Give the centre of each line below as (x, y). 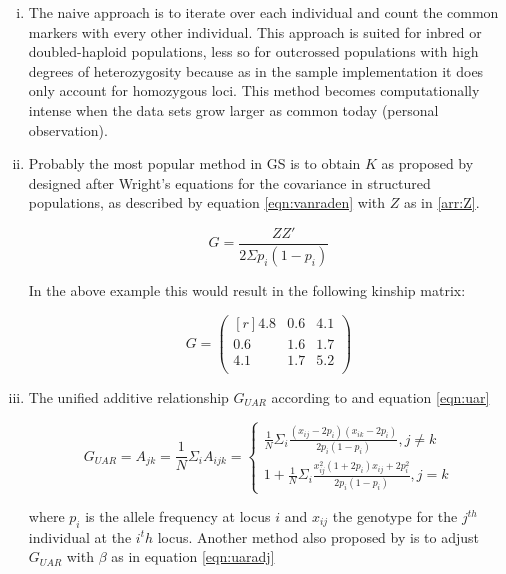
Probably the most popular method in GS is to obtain (194, 163)
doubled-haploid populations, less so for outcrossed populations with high (253, 51)
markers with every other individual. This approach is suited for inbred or (255, 31)
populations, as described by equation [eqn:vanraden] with (207, 202)
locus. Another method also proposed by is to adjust (318, 536)
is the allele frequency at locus (178, 516)
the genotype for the (395, 516)
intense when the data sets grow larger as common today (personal (233, 109)
